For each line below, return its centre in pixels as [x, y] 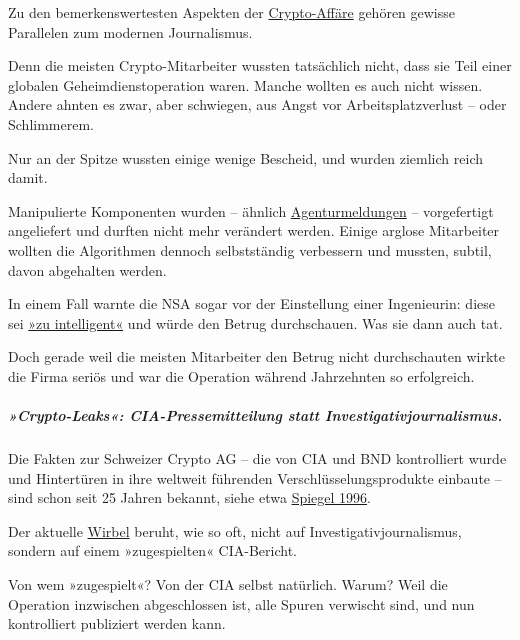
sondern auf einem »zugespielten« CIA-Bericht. [152, 550]
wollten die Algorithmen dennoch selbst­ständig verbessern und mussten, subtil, [250, 249]
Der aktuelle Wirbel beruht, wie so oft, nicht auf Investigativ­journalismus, [235, 530]
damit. [28, 177]
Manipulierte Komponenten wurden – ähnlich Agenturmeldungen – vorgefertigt [251, 210]
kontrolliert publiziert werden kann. [117, 623]
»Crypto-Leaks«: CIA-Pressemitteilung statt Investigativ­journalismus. [255, 415]
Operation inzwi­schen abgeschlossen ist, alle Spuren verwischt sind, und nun [241, 603]
